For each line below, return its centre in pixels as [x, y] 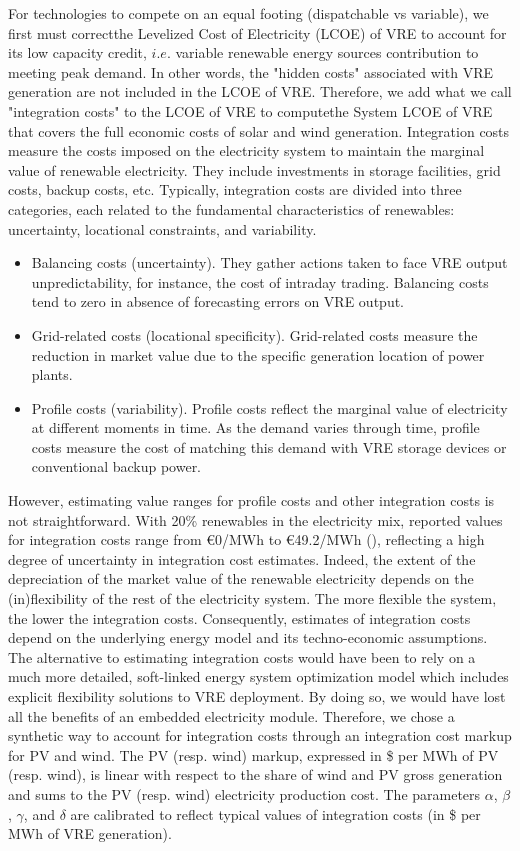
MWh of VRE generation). [90, 833]
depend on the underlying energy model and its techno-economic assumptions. [248, 637]
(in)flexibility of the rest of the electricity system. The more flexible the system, [252, 598]
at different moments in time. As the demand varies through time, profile [255, 427]
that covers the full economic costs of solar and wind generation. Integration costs [259, 130]
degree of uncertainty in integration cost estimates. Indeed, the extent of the [242, 558]
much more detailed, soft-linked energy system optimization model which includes [258, 676]
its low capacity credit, [77, 52]
